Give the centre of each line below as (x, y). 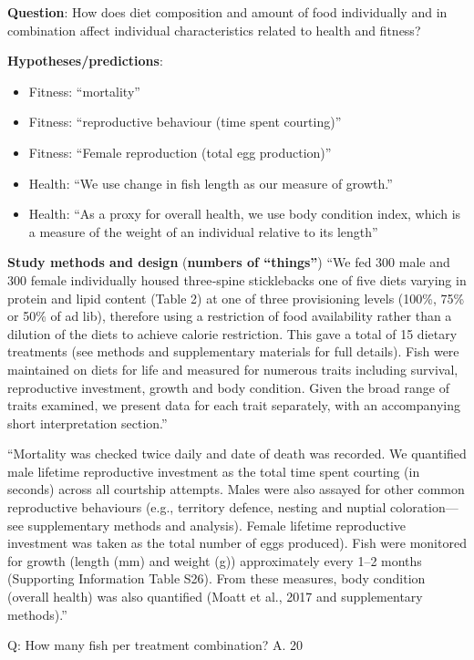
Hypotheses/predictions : (85, 61)
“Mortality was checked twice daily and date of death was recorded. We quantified (237, 454)
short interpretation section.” (88, 423)
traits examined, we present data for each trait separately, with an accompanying (234, 405)
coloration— (424, 507)
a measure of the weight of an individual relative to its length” (203, 231)
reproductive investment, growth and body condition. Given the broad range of (228, 387)
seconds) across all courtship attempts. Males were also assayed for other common (236, 489)
